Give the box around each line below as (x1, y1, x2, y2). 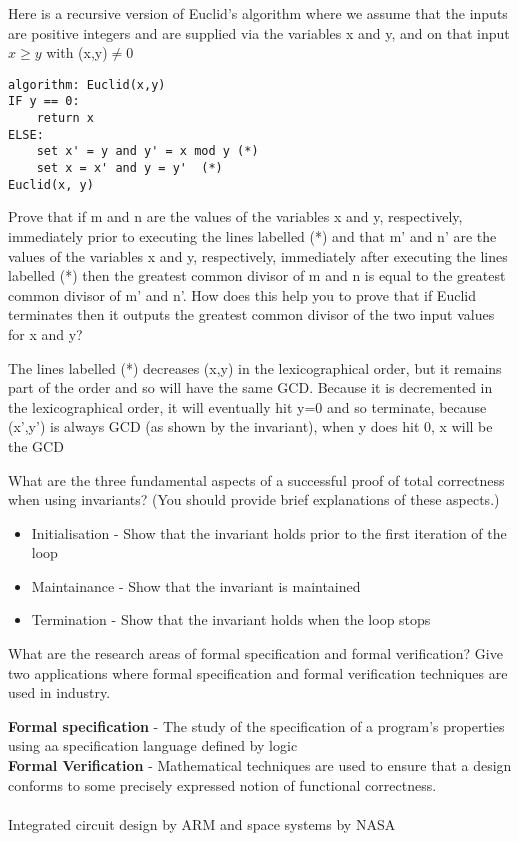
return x (36, 111, 94, 126)
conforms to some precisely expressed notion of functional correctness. (8, 774, 437, 795)
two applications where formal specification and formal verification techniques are (8, 662, 508, 683)
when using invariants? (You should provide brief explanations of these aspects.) (8, 489, 500, 510)
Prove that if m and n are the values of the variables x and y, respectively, (8, 206, 463, 227)
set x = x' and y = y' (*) (36, 161, 223, 176)
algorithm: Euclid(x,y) (8, 77, 166, 92)
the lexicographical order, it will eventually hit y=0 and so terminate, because (8, 396, 487, 417)
